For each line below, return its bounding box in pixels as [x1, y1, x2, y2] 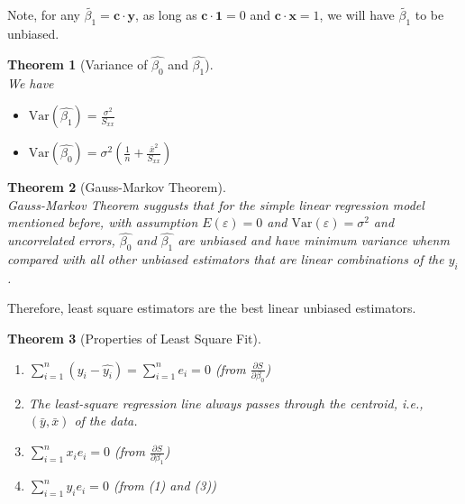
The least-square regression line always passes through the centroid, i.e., [28, 393, 424, 412]
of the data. [74, 411, 138, 430]
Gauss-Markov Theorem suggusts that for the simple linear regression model [7, 195, 424, 214]
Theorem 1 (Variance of [7, 54, 148, 73]
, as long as [135, 5, 197, 24]
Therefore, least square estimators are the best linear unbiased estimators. [7, 298, 416, 317]
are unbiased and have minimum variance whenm [178, 231, 450, 250]
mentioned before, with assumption [7, 213, 198, 232]
